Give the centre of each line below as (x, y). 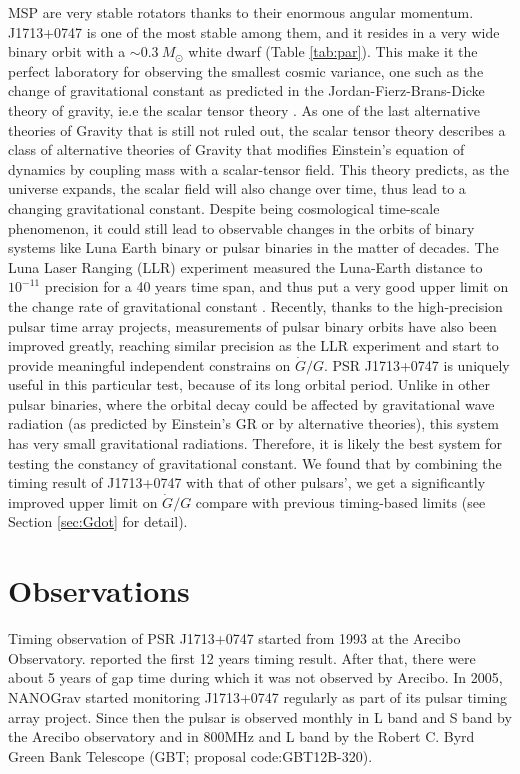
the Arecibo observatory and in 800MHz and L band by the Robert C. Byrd (241, 736)
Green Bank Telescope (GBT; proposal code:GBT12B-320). (190, 755)
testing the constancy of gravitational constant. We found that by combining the (255, 462)
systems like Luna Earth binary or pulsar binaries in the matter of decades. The (253, 247)
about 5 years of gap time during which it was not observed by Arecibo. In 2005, (255, 677)
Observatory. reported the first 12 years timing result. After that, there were (242, 657)
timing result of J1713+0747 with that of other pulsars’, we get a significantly (247, 482)
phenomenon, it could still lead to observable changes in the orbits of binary (241, 227)
